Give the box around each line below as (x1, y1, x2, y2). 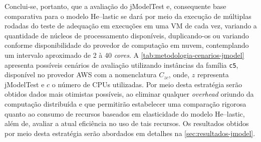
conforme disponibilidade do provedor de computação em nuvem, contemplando (5, 40, 249, 50)
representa (197, 69, 229, 80)
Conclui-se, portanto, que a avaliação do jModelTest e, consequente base (5, 1, 226, 11)
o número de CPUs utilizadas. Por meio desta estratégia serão (52, 79, 242, 89)
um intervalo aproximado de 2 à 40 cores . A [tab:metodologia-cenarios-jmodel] (5, 49, 244, 60)
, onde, (168, 69, 190, 80)
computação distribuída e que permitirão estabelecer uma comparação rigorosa (5, 99, 246, 109)
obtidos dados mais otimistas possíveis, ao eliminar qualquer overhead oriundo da (5, 89, 254, 99)
